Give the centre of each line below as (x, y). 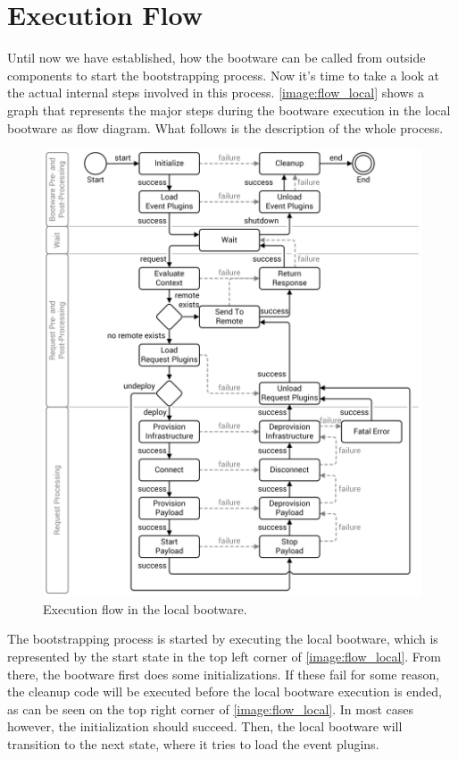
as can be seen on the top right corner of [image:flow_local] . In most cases (211, 708)
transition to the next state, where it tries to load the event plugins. (193, 744)
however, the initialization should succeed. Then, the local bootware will (205, 726)
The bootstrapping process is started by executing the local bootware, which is (223, 639)
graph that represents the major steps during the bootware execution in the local (229, 110)
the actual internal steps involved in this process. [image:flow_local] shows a (216, 93)
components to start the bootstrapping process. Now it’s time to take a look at (223, 75)
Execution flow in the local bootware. (145, 608)
